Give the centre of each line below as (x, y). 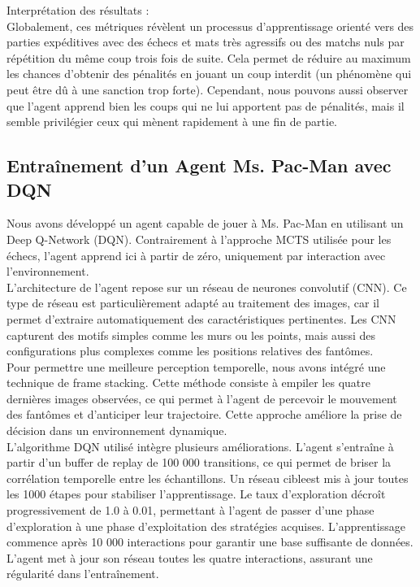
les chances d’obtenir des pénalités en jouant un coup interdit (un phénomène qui (209, 74)
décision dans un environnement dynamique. (117, 430)
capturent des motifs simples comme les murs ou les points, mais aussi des (191, 335)
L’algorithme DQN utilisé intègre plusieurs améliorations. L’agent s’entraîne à (200, 446)
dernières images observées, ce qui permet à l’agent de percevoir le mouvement (202, 398)
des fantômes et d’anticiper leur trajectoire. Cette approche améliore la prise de (204, 414)
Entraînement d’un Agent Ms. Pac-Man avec (199, 165)
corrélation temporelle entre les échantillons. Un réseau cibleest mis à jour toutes (208, 478)
